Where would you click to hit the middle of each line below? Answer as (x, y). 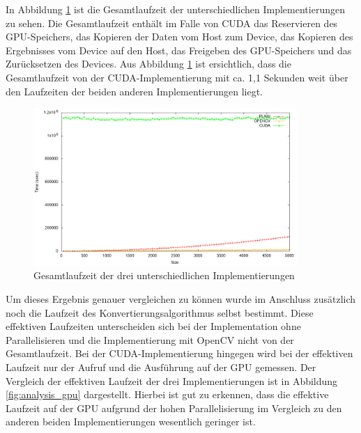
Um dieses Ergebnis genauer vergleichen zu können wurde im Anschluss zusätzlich (181, 298)
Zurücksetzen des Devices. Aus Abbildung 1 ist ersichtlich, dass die (148, 64)
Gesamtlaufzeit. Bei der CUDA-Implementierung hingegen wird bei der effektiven (179, 353)
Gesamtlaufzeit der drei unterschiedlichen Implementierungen (164, 275)
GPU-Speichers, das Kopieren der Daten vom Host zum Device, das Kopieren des (179, 37)
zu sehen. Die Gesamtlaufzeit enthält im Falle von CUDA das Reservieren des (172, 23)
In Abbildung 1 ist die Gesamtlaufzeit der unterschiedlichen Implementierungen (175, 9)
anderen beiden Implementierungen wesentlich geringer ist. (131, 422)
